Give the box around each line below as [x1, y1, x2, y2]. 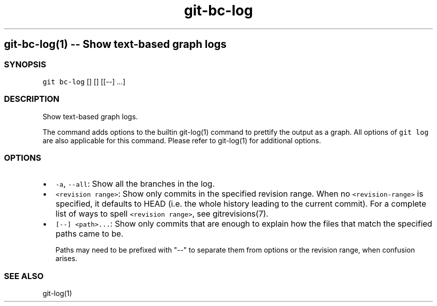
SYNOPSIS [4, 59, 46, 69]
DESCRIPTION [4, 94, 60, 104]
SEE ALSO [4, 271, 44, 281]
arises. [55, 254, 77, 263]
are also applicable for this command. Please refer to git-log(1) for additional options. [42, 136, 321, 145]
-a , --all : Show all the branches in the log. [55, 179, 215, 189]
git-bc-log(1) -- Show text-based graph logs [4, 38, 227, 51]
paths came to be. [55, 229, 124, 239]
